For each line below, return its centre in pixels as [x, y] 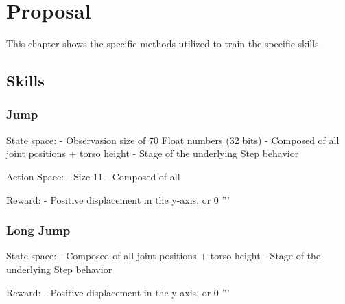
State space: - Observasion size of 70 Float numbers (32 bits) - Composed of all [173, 140]
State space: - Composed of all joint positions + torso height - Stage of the [164, 256]
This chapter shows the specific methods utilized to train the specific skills [163, 44]
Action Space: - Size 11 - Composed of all [93, 176]
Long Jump [38, 230]
